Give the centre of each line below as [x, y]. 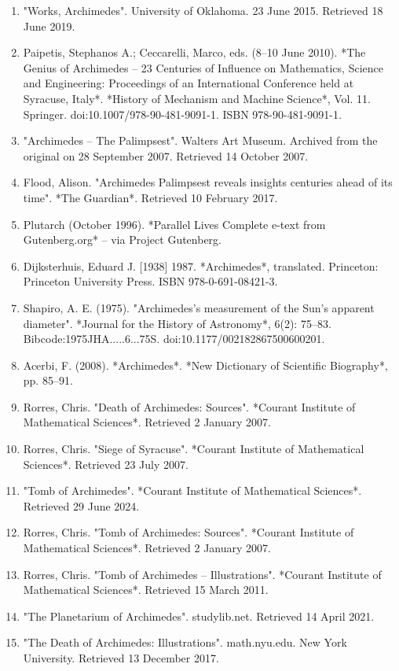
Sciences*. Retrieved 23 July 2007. [106, 464]
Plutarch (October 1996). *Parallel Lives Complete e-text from [174, 224]
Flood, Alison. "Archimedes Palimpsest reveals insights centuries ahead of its [208, 182]
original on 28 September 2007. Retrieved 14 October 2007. [166, 155]
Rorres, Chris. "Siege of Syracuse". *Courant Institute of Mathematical [194, 449]
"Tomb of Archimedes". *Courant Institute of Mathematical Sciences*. [192, 490]
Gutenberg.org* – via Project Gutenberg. [122, 240]
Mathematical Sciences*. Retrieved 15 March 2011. [146, 590]
